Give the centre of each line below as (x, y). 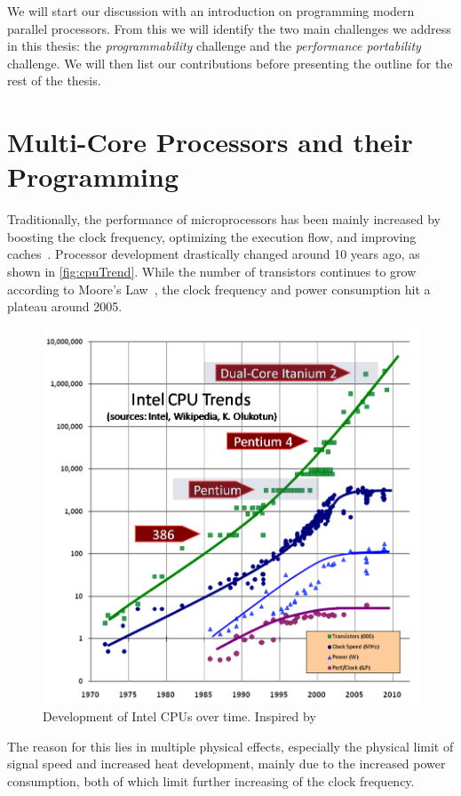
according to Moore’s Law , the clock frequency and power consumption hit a (219, 289)
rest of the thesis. (54, 80)
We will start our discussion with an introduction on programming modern (211, 11)
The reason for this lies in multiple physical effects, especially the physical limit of (230, 746)
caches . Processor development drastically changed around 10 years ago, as (214, 254)
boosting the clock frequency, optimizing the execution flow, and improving (212, 236)
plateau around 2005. (65, 306)
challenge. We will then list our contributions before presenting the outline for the (230, 63)
